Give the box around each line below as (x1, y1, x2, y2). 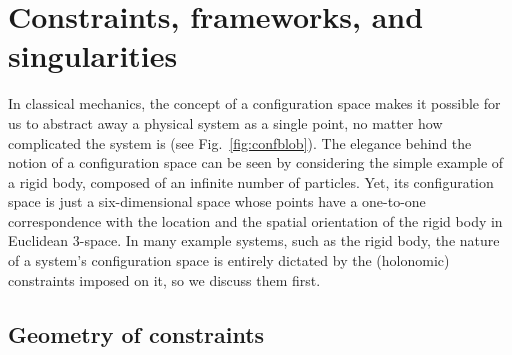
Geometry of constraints (8, 318, 265, 349)
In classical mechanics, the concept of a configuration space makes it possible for (8, 93, 501, 114)
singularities (8, 35, 178, 76)
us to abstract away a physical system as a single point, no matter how (8, 112, 443, 133)
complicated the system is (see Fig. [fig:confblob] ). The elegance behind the (8, 132, 472, 153)
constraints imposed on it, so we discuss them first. (8, 269, 321, 290)
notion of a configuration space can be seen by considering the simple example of (8, 152, 504, 173)
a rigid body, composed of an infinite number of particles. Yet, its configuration (8, 171, 494, 192)
